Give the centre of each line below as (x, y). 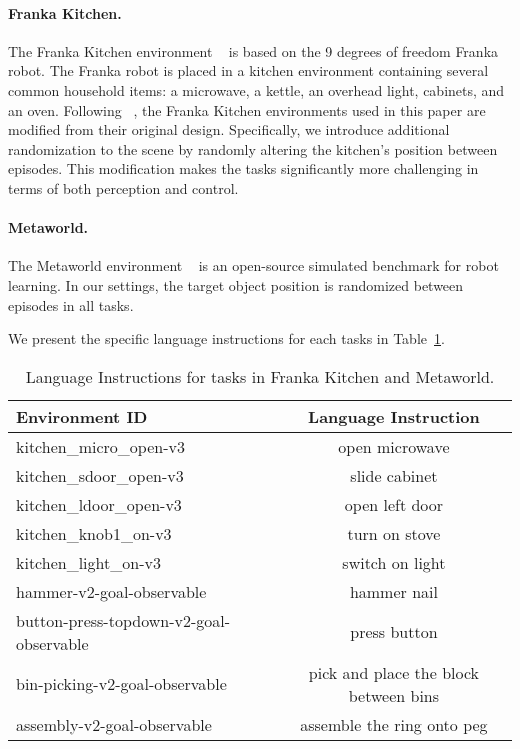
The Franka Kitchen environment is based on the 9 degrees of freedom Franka (253, 50)
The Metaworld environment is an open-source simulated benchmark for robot (253, 265)
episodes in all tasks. (71, 304)
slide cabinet (394, 475)
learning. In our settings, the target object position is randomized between (236, 284)
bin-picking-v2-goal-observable (121, 684)
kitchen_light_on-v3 (88, 562)
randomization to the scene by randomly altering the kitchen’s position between (253, 148)
